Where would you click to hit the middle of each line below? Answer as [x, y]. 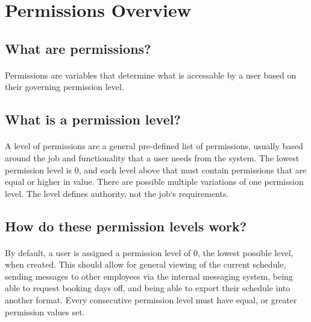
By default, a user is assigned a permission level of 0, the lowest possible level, [149, 252]
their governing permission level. [64, 87]
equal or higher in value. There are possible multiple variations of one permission [154, 182]
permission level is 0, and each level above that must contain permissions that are [156, 169]
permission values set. [45, 311]
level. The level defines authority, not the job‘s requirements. [117, 193]
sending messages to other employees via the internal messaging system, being [149, 276]
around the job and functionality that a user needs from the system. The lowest [152, 157]
